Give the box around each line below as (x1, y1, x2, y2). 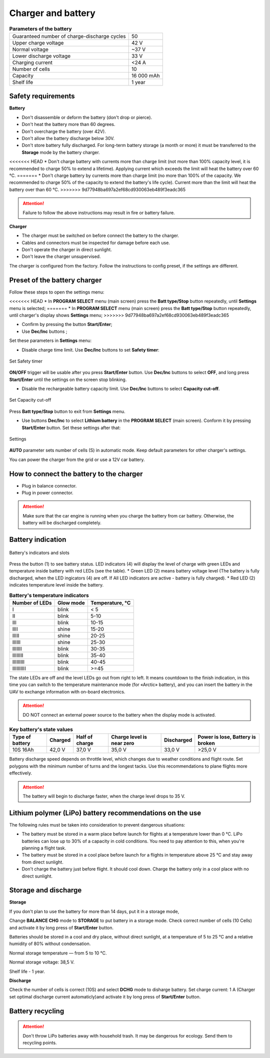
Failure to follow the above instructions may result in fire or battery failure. (22, 209, 175, 215)
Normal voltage (12, 45, 48, 52)
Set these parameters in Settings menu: (9, 337, 92, 343)
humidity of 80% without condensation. (9, 940, 91, 947)
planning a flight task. (21, 845, 66, 851)
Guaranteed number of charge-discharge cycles (12, 32, 126, 39)
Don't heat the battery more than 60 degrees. (21, 121, 115, 127)
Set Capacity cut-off (9, 397, 51, 403)
